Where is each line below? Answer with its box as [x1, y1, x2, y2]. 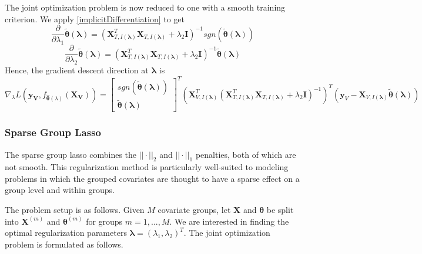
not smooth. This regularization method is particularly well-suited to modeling [5, 161, 289, 173]
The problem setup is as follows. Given [5, 204, 145, 216]
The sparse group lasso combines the [5, 148, 137, 160]
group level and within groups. [5, 184, 115, 196]
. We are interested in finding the [169, 215, 289, 227]
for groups [86, 215, 123, 227]
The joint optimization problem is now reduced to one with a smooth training [5, 1, 286, 13]
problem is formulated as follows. [5, 238, 123, 250]
